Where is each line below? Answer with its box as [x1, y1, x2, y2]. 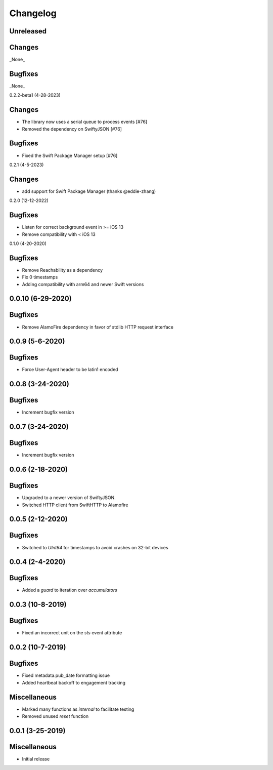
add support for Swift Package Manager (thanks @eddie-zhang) [22, 188, 156, 194]
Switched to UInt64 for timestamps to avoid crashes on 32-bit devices [22, 544, 169, 550]
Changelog [9, 8, 57, 19]
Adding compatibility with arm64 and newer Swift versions [22, 281, 144, 287]
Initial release [22, 756, 50, 762]
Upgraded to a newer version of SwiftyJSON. [22, 495, 116, 501]
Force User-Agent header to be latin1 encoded [22, 367, 118, 373]
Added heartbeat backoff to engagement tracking [22, 679, 126, 685]
